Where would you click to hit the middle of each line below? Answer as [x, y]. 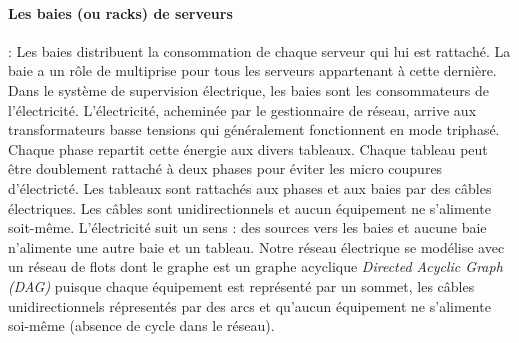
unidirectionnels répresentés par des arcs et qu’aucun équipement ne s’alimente [249, 305]
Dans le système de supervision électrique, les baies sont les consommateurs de [248, 89]
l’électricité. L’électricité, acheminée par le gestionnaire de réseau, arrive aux [242, 109]
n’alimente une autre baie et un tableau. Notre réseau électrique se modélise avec [256, 246]
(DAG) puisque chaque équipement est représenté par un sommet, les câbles [241, 285]
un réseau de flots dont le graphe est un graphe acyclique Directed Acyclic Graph [255, 266]
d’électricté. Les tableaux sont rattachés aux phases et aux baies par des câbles [250, 187]
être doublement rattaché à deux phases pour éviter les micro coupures [225, 168]
